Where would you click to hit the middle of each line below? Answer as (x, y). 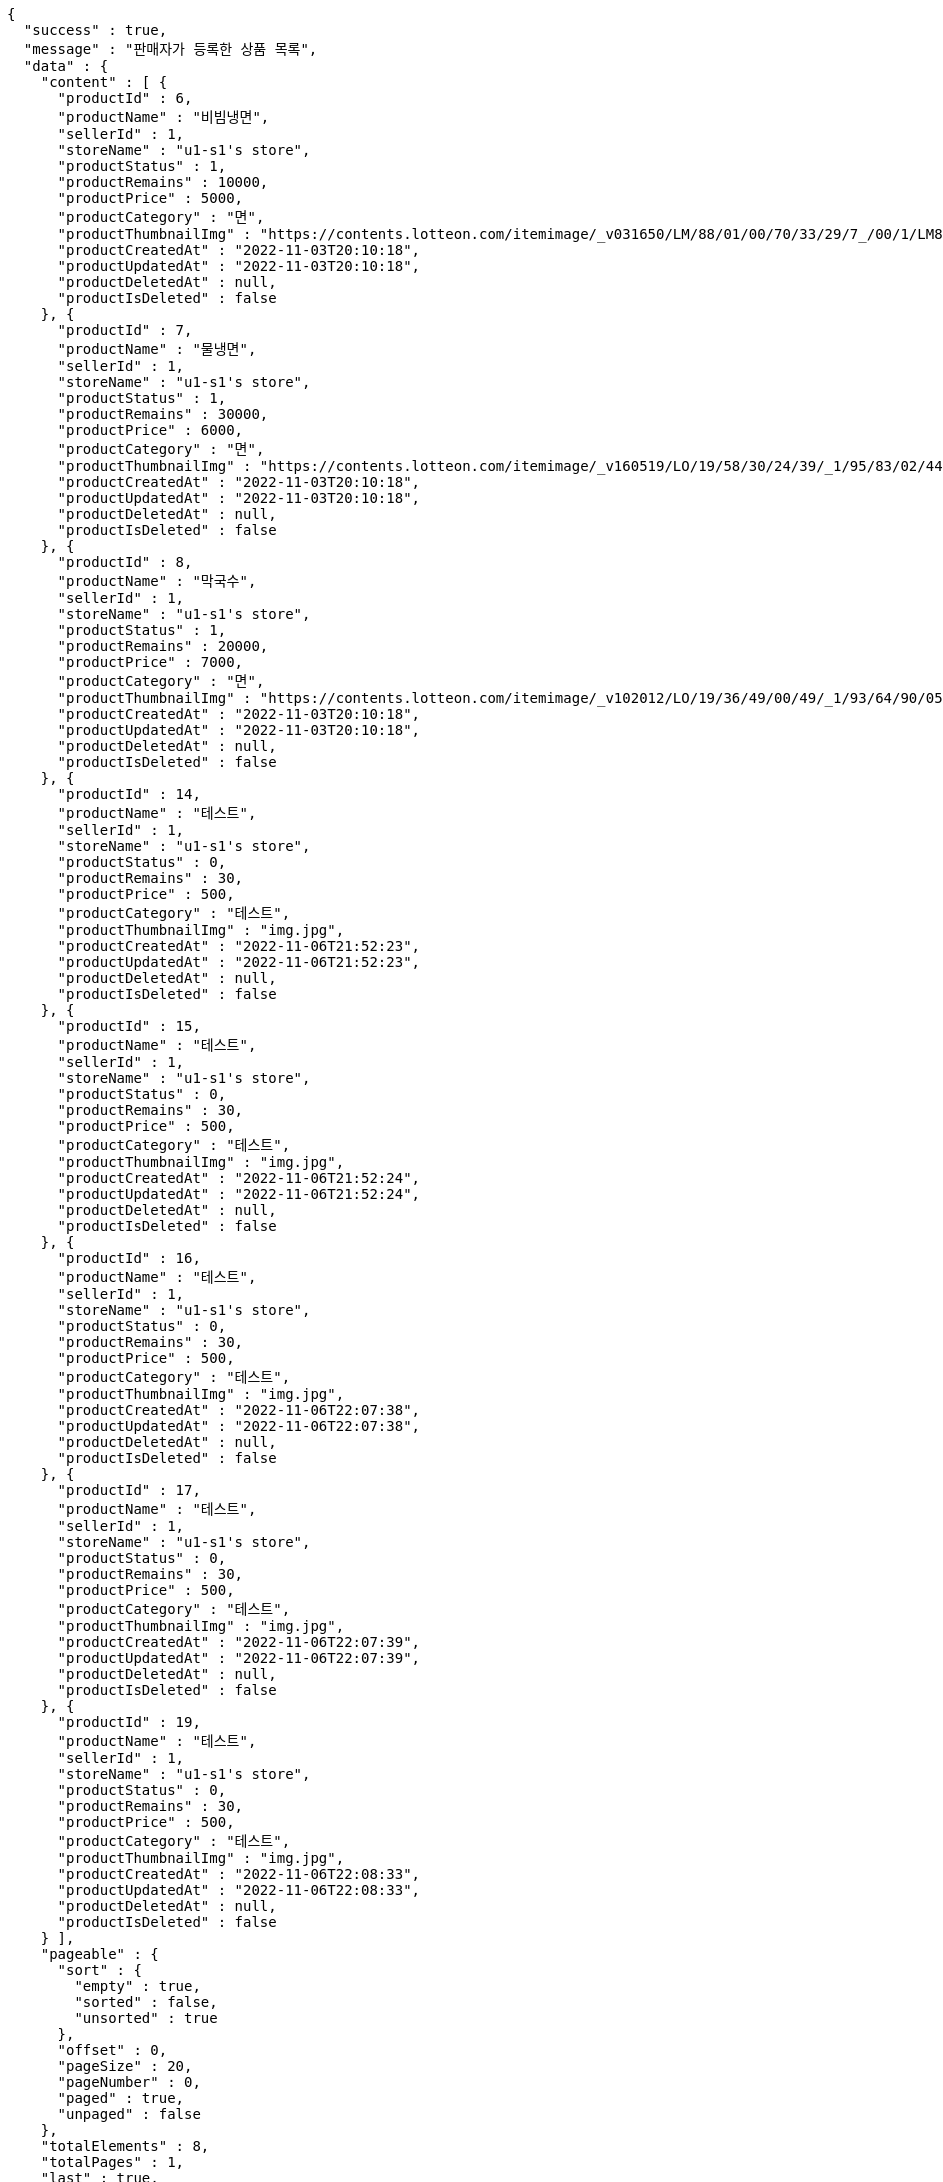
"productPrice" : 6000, (150, 430)
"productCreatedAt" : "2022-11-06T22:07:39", (239, 1642)
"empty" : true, (137, 1986)
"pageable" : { (99, 1954)
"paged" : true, (121, 2098)
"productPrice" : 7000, (150, 662)
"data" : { (66, 66)
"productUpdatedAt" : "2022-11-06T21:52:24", (239, 1194)
